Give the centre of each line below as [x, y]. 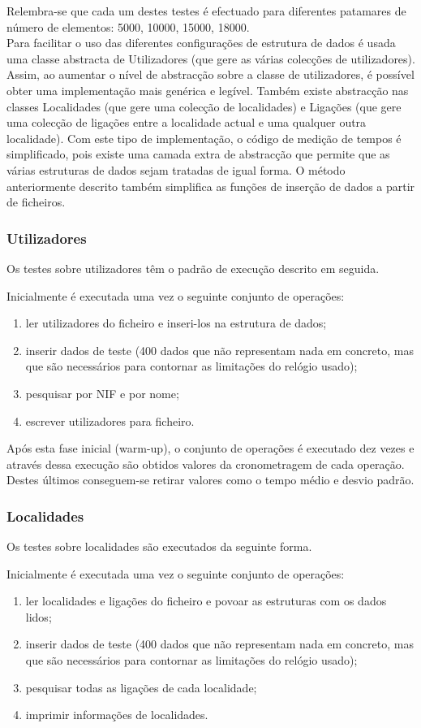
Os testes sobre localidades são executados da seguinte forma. [159, 546]
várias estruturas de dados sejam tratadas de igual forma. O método [176, 169]
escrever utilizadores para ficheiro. [110, 420]
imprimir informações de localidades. [117, 715]
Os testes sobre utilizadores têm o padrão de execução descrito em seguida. [193, 268]
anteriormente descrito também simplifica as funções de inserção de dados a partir [211, 186]
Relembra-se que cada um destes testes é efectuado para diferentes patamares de [206, 11]
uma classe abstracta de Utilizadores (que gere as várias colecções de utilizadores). [211, 58]
